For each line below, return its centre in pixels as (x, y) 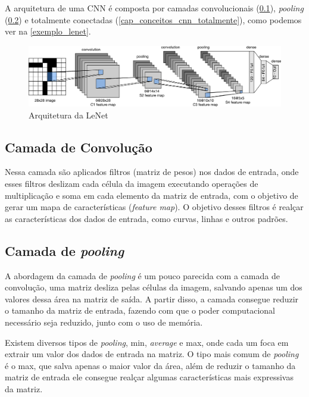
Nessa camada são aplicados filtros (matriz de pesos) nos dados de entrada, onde (152, 172)
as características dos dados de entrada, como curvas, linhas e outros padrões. (146, 218)
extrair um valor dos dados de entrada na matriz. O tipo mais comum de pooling (152, 354)
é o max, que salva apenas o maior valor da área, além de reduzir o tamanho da (150, 365)
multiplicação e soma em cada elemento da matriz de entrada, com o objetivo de (152, 195)
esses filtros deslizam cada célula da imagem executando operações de (132, 184)
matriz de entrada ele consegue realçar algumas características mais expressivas (149, 377)
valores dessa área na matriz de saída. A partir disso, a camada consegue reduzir (152, 298)
